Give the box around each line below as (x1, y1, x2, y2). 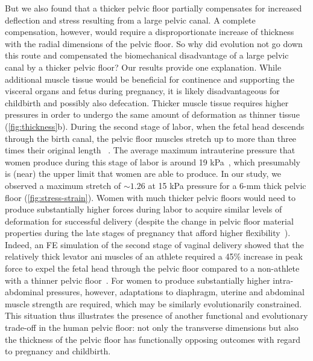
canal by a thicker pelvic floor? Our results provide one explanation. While (5, 60, 282, 73)
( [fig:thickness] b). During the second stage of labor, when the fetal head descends (5, 120, 305, 132)
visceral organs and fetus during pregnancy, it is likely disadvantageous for (5, 85, 280, 97)
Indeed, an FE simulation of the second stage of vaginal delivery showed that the (5, 238, 304, 251)
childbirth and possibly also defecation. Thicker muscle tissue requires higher (5, 96, 289, 109)
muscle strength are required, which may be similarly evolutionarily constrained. (5, 297, 302, 310)
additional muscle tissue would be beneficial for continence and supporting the (5, 72, 294, 85)
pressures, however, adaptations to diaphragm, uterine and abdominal (46, 286, 305, 298)
